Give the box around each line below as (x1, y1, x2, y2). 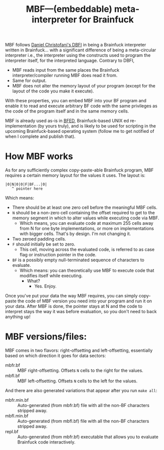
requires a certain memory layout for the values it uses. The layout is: (5, 172, 146, 178)
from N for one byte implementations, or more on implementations (19, 226, 154, 232)
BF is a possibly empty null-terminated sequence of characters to (12, 257, 144, 263)
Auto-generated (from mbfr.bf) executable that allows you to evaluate (17, 434, 159, 440)
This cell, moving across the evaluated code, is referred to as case (19, 246, 155, 252)
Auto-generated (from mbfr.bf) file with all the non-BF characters (17, 403, 150, 409)
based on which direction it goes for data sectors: (5, 353, 106, 359)
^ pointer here (11, 186, 43, 191)
